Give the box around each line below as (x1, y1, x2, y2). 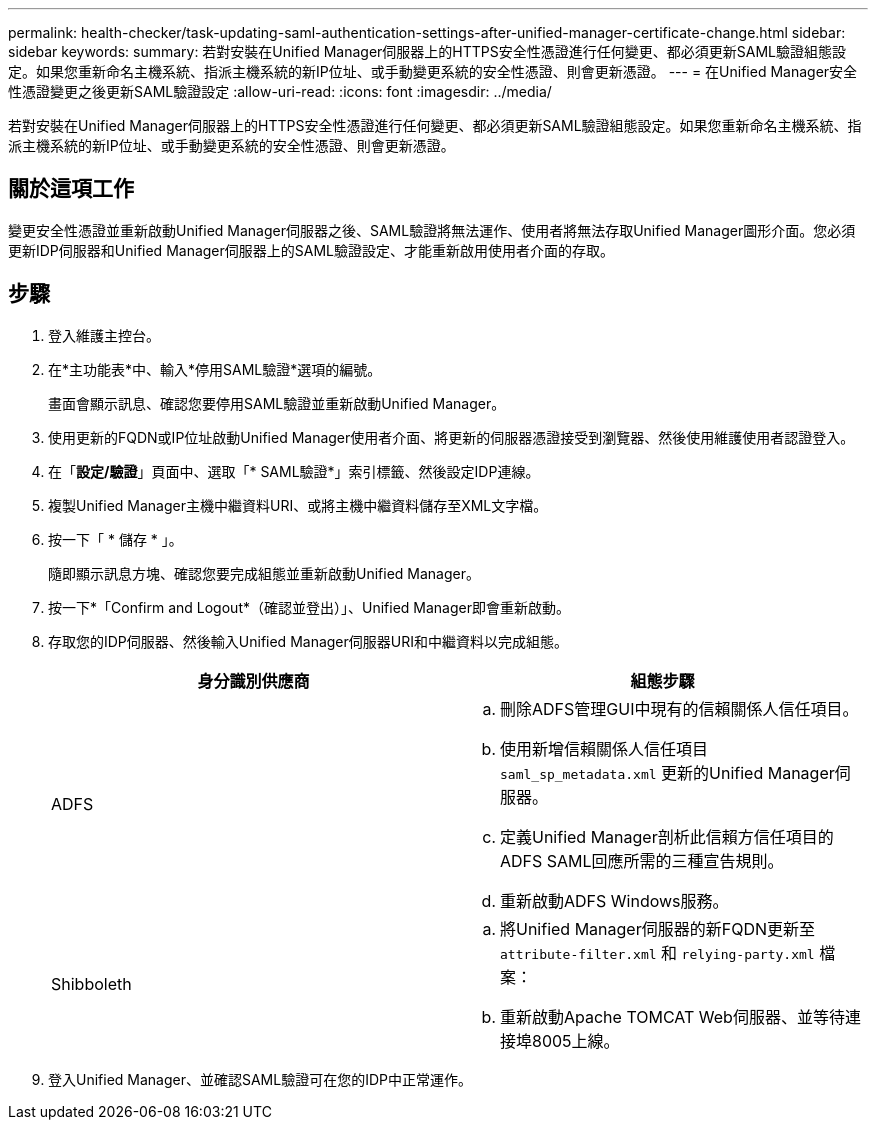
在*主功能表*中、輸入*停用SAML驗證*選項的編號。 (48, 360, 382, 378)
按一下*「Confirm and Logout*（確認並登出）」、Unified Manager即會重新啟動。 (48, 598, 570, 616)
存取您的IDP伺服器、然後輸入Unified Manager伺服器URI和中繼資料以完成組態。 (48, 632, 568, 650)
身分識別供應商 (197, 670, 310, 691)
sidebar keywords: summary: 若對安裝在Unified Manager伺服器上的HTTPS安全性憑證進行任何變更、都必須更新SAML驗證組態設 (8, 43, 846, 60)
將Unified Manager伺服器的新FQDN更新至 (500, 918, 815, 939)
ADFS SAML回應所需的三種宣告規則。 (500, 850, 784, 871)
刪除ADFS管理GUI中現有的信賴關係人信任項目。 (500, 698, 859, 719)
